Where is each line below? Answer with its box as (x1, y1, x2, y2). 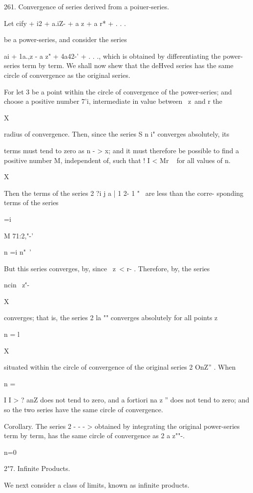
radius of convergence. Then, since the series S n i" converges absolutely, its (4, 129, 230, 139)
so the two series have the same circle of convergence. (4, 404, 163, 415)
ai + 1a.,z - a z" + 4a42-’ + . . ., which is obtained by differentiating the (4, 50, 221, 61)
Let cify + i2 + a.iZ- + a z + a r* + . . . (4, 18, 126, 28)
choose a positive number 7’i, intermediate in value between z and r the (4, 96, 223, 106)
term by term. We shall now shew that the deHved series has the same (22, 60, 233, 70)
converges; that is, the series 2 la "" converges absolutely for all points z (4, 312, 218, 323)
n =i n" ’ (4, 247, 31, 257)
